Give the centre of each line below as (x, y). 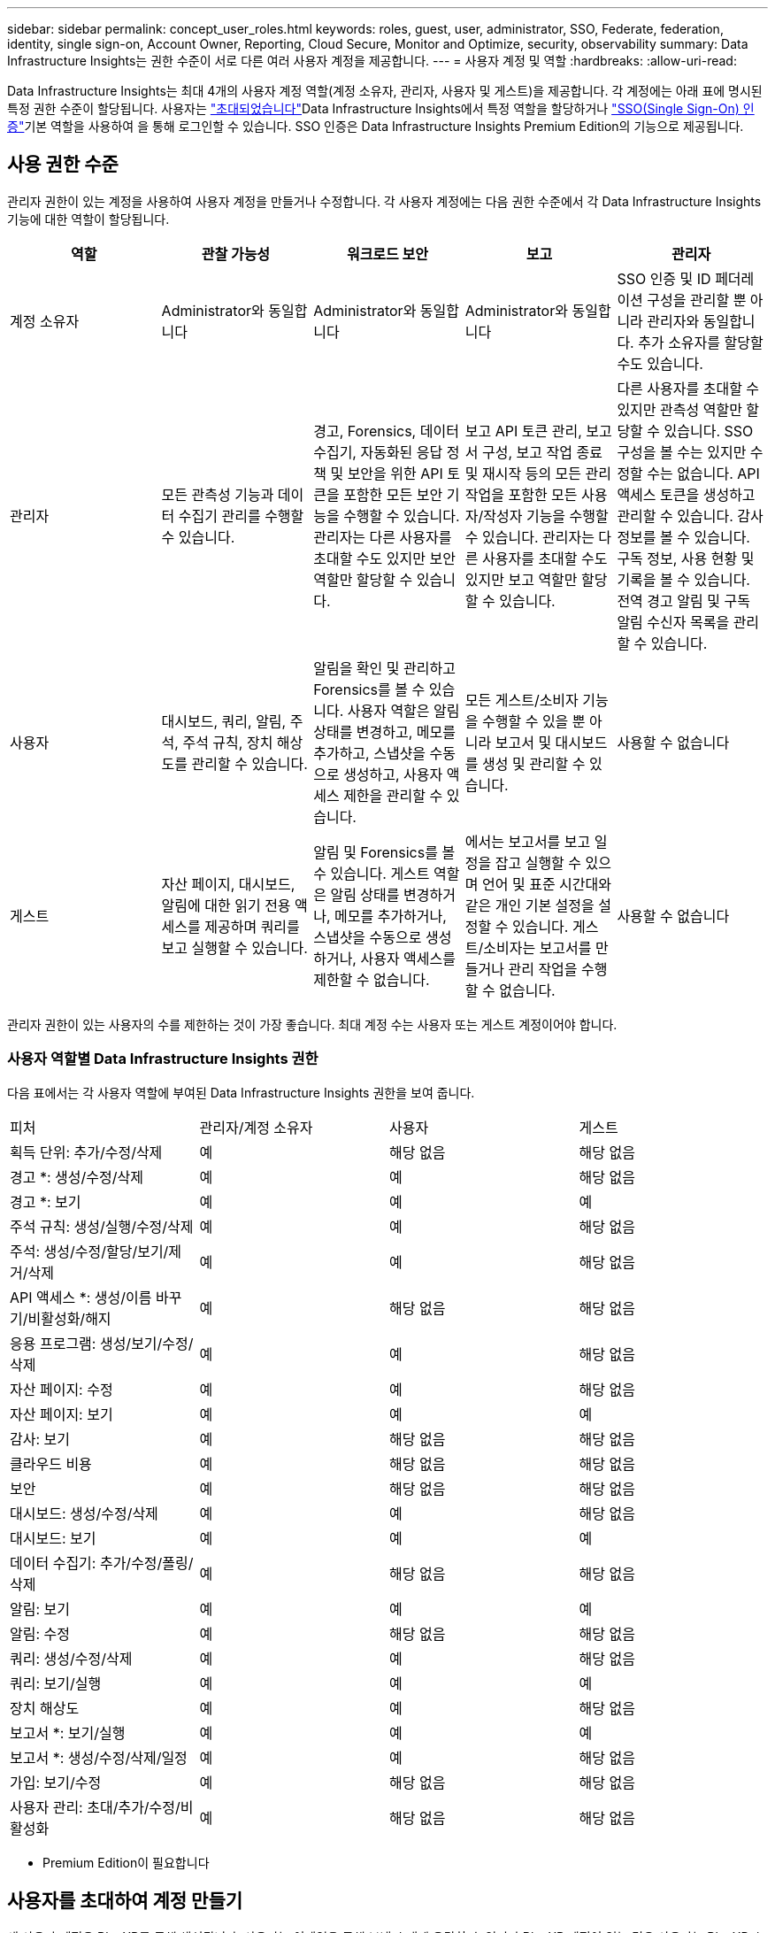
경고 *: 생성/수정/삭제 (77, 1177)
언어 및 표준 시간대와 (547, 884)
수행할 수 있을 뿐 (534, 721)
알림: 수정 (40, 1633)
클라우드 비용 (51, 1463)
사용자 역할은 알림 (403, 710)
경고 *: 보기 (46, 1201)
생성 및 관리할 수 (534, 763)
